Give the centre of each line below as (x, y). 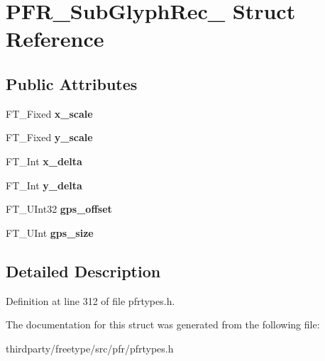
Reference (55, 39)
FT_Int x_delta (44, 161)
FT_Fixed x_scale (49, 113)
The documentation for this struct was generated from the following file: (163, 324)
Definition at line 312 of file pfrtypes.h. (90, 300)
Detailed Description (83, 271)
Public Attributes (72, 83)
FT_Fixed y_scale (49, 137)
